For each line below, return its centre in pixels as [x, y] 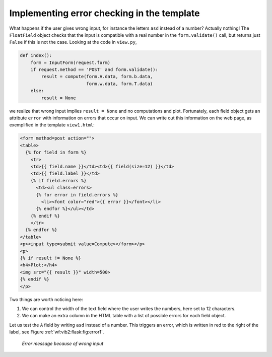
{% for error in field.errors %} [77, 195]
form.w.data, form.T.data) [120, 84]
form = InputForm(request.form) [71, 62]
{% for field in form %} [56, 153]
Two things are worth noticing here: [46, 299]
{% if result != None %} [51, 258]
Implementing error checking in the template [105, 13]
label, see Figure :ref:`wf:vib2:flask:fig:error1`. [57, 332]
